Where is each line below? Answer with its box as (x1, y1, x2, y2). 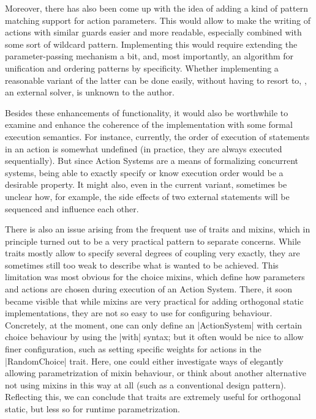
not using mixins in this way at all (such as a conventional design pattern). (5, 378, 287, 391)
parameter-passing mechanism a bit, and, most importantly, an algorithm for (5, 50, 294, 62)
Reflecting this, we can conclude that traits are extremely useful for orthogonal (5, 390, 301, 403)
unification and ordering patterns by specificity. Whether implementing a (5, 61, 279, 74)
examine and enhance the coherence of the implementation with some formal (5, 118, 293, 131)
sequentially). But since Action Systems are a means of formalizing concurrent (5, 154, 299, 167)
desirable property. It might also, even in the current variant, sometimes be (5, 178, 287, 191)
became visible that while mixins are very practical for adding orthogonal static (5, 294, 304, 307)
